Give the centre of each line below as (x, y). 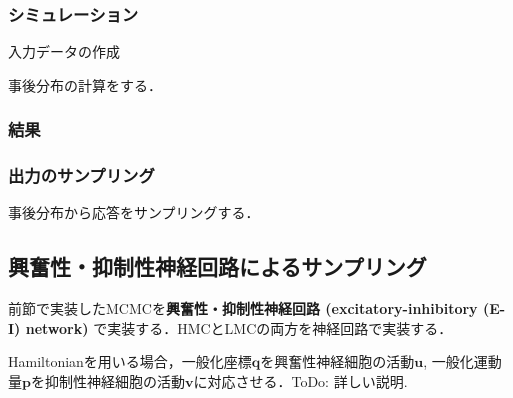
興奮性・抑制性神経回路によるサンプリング (217, 266)
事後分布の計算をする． (85, 84)
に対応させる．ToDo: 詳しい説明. (300, 381)
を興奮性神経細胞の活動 (337, 361)
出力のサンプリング (81, 175)
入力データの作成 (64, 51)
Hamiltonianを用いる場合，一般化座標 (130, 361)
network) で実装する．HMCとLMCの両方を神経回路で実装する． (239, 327)
